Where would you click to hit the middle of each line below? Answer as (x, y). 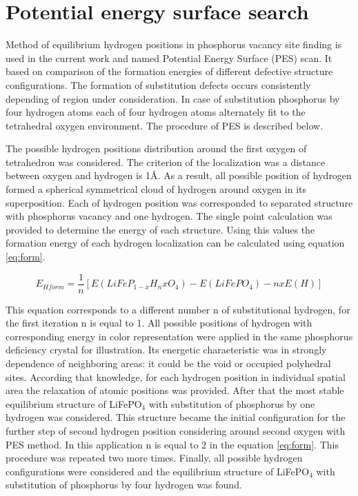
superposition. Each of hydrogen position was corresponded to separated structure (179, 202)
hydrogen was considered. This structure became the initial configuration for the (176, 417)
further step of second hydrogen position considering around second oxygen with (176, 431)
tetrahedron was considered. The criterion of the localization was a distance (166, 162)
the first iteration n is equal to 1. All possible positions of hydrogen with (159, 323)
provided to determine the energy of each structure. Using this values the (160, 229)
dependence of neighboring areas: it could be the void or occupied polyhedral (168, 363)
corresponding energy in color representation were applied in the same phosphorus (179, 336)
